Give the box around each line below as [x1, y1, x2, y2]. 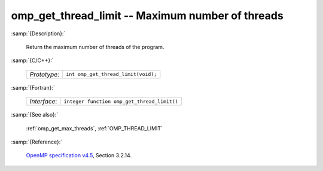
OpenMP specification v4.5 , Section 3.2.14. [26, 152, 132, 159]
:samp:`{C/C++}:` [11, 57, 54, 64]
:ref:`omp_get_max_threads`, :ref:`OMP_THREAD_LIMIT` [26, 124, 163, 132]
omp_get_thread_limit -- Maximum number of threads [11, 9, 284, 22]
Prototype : [29, 70, 60, 78]
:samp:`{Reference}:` [11, 138, 63, 145]
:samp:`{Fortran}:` [11, 84, 55, 91]
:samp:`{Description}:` [11, 30, 66, 37]
